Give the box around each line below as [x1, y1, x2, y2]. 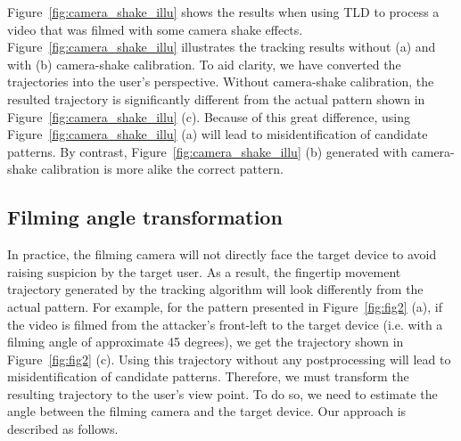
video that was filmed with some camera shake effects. [7, 20, 303, 38]
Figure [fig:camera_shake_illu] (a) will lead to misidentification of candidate [7, 125, 428, 143]
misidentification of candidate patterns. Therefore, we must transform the [7, 367, 409, 386]
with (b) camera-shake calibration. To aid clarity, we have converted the [7, 54, 401, 73]
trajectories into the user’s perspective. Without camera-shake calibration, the [7, 72, 434, 91]
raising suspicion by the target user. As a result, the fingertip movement [7, 262, 401, 281]
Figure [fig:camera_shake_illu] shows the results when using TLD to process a [7, 3, 440, 20]
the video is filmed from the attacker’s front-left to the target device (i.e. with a [7, 314, 443, 333]
